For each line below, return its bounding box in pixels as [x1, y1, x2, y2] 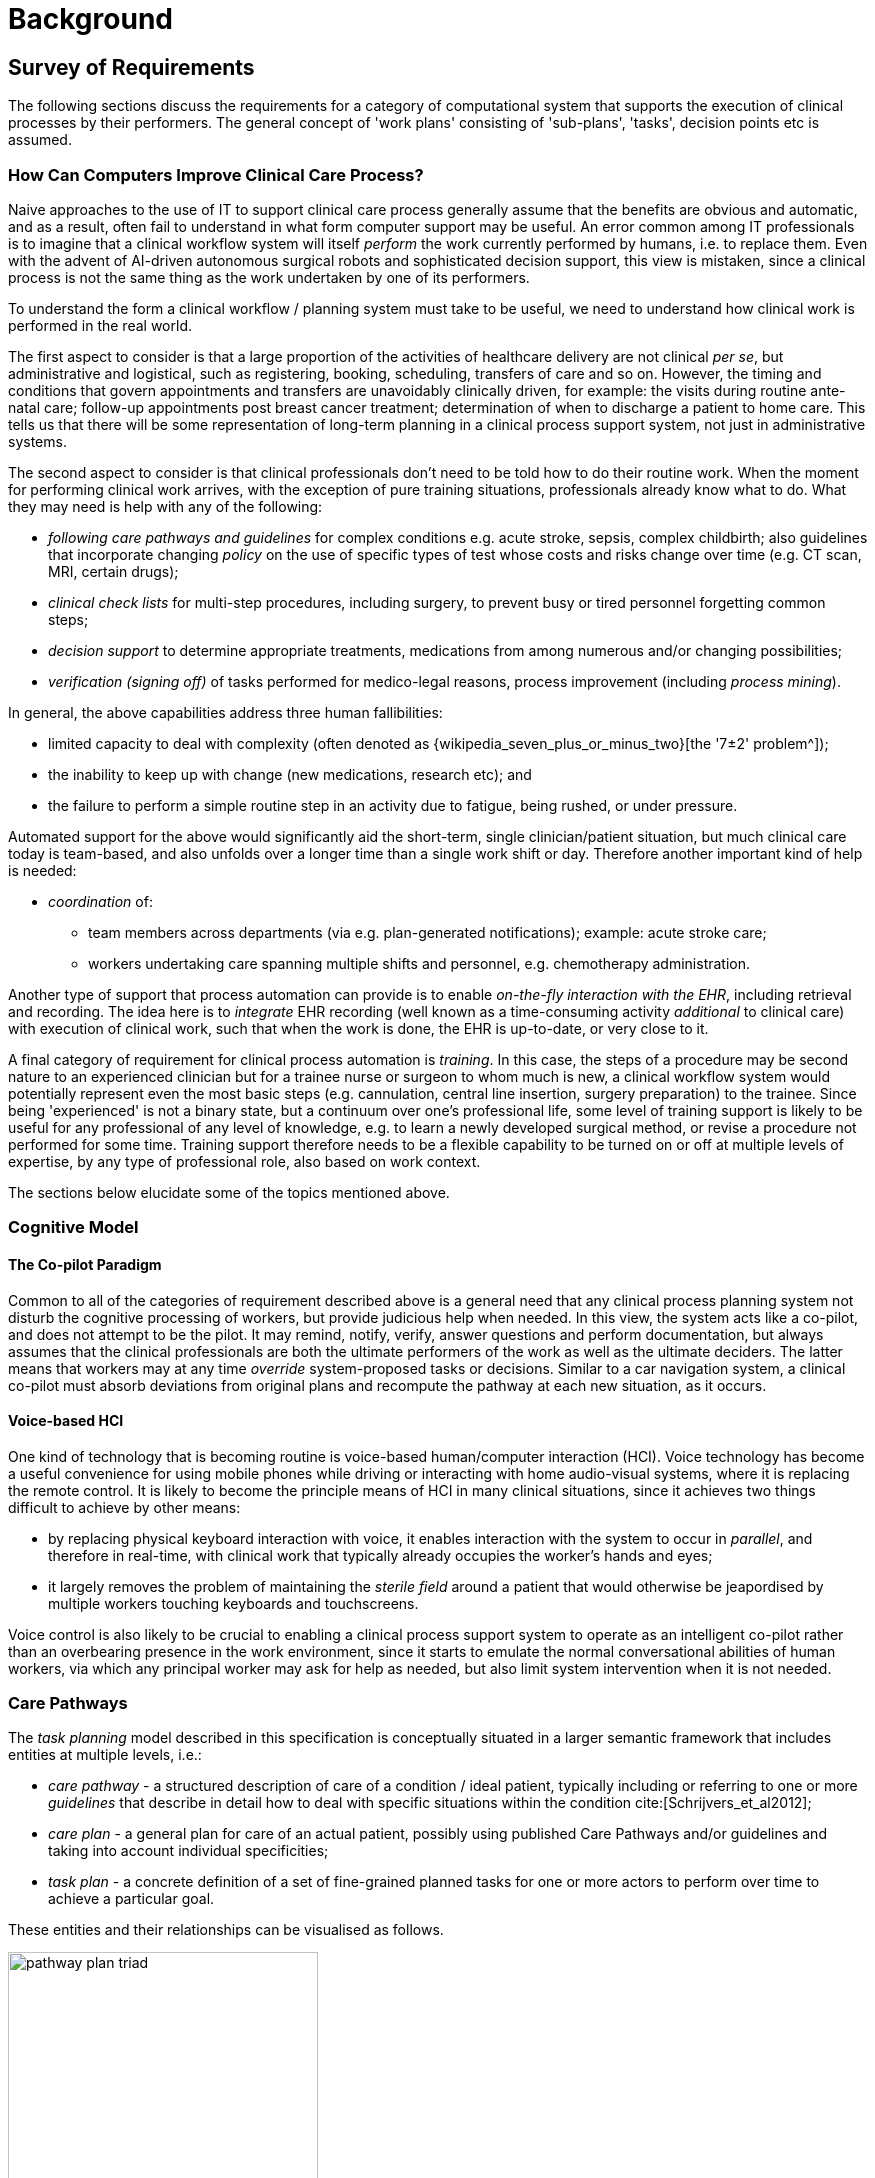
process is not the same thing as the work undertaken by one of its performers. [8, 268, 530, 286]
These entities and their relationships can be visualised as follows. [8, 1921, 444, 1939]
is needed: [8, 861, 77, 879]
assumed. [8, 131, 72, 149]
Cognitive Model [8, 1217, 139, 1238]
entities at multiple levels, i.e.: [8, 1746, 202, 1764]
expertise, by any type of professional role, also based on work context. [8, 1152, 481, 1170]
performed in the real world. [8, 316, 192, 334]
